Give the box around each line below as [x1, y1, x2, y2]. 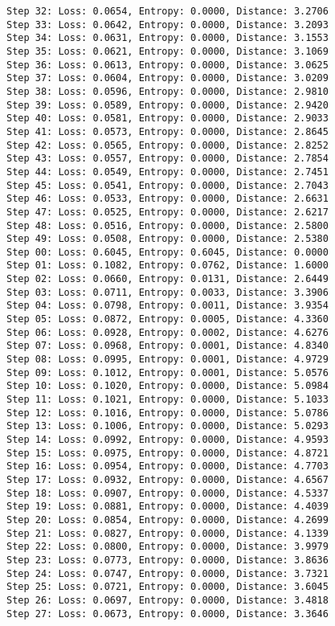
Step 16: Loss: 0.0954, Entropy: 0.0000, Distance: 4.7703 [6, 460, 329, 473]
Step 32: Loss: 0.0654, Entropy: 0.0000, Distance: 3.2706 [6, 6, 329, 17]
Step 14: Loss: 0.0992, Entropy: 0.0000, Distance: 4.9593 [6, 434, 329, 445]
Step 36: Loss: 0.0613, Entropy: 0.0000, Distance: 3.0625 [6, 59, 329, 71]
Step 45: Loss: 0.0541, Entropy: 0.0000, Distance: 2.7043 [6, 179, 329, 191]
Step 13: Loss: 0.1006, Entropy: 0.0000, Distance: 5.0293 [6, 420, 329, 432]
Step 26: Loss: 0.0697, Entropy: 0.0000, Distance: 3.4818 [6, 594, 329, 606]
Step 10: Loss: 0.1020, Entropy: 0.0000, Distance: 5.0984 [6, 380, 329, 392]
